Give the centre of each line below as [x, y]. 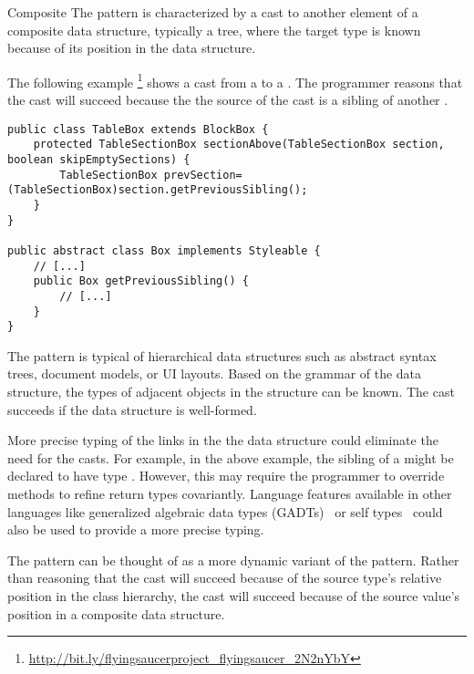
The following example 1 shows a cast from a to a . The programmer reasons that [235, 80]
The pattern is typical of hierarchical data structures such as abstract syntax [222, 355]
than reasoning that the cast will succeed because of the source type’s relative [225, 578]
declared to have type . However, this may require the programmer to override [226, 476]
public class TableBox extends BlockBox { [138, 129]
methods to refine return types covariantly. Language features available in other [230, 493]
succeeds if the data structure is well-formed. [132, 409]
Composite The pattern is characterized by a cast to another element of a [213, 12]
